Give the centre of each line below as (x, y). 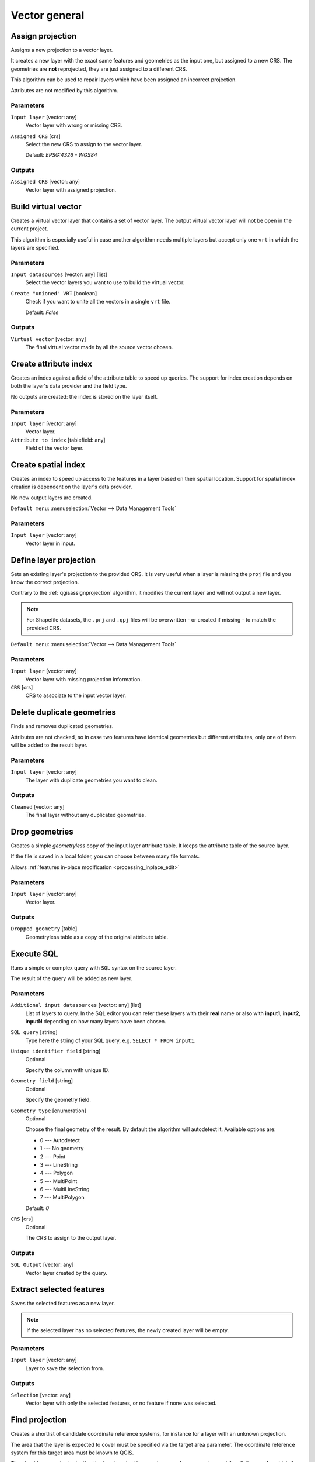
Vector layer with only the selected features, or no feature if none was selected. (121, 1403)
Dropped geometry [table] (44, 929)
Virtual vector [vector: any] (48, 339)
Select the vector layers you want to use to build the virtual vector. (105, 282)
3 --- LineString (59, 1164)
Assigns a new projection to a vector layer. (62, 50)
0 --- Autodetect (60, 1140)
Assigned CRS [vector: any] (45, 182)
